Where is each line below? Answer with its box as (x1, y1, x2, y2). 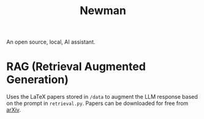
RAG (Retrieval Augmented (6, 60, 146, 74)
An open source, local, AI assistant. (6, 38, 96, 46)
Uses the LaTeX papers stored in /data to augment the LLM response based (6, 93, 198, 101)
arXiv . (6, 106, 21, 113)
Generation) (6, 73, 69, 86)
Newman (79, 4, 127, 18)
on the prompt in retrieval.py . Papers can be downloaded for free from (6, 99, 189, 107)
